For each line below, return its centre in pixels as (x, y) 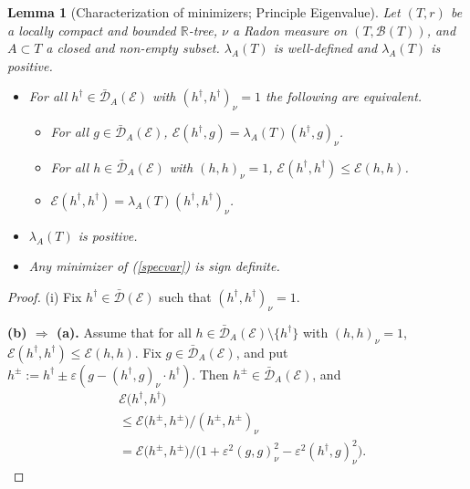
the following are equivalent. (344, 96)
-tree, (203, 30)
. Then (210, 374)
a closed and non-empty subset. (133, 48)
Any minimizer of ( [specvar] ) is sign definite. (154, 266)
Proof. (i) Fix (45, 296)
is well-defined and (325, 48)
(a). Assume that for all (124, 332)
